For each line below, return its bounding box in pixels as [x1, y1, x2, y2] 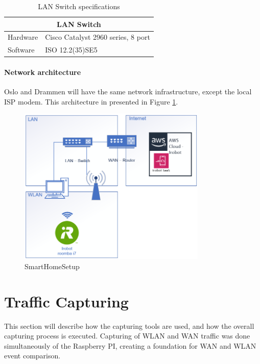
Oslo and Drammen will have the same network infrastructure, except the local [4, 86, 252, 97]
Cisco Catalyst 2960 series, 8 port [45, 32, 150, 42]
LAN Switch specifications [38, 1, 120, 11]
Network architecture [4, 66, 81, 77]
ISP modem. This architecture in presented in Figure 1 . [4, 96, 178, 107]
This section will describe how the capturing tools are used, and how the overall [4, 320, 254, 331]
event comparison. [4, 350, 61, 361]
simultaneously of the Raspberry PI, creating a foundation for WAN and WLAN [4, 340, 256, 351]
